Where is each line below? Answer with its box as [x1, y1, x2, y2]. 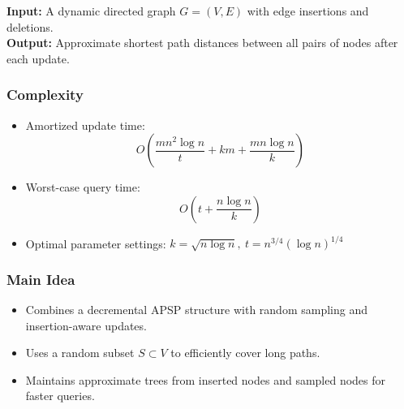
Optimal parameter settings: [25, 235, 166, 252]
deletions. [6, 18, 54, 35]
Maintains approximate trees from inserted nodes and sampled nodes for [25, 371, 386, 388]
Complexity [6, 84, 84, 105]
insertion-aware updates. [25, 316, 147, 334]
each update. [6, 50, 70, 67]
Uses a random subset [25, 344, 135, 361]
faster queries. [25, 387, 95, 404]
